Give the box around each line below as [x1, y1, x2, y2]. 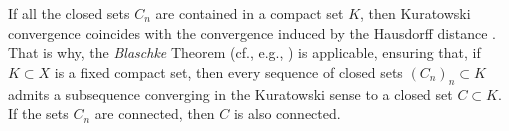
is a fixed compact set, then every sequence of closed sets [54, 61, 403, 82]
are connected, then [94, 103, 215, 124]
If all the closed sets [8, 3, 130, 23]
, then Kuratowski [360, 3, 471, 23]
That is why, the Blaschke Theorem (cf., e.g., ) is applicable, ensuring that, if [8, 42, 481, 63]
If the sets [8, 103, 69, 124]
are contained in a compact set [155, 3, 344, 23]
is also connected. [233, 103, 341, 124]
